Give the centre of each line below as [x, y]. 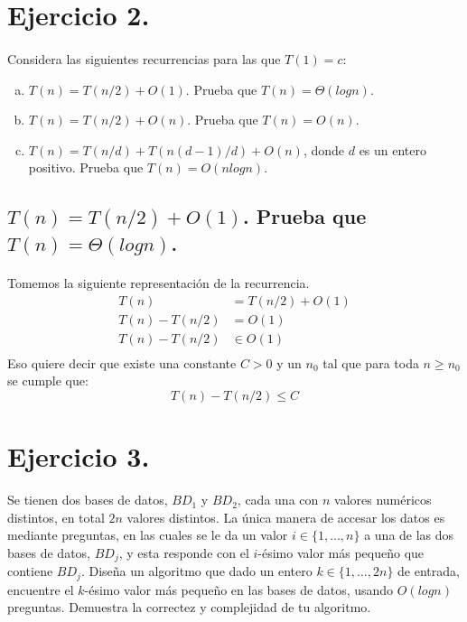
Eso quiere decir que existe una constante [122, 362]
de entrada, [429, 571]
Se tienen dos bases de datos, [88, 500]
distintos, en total [56, 517]
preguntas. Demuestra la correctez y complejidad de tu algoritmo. [189, 607]
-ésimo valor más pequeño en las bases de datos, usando [239, 589]
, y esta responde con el [184, 552]
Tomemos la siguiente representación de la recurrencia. [159, 283]
